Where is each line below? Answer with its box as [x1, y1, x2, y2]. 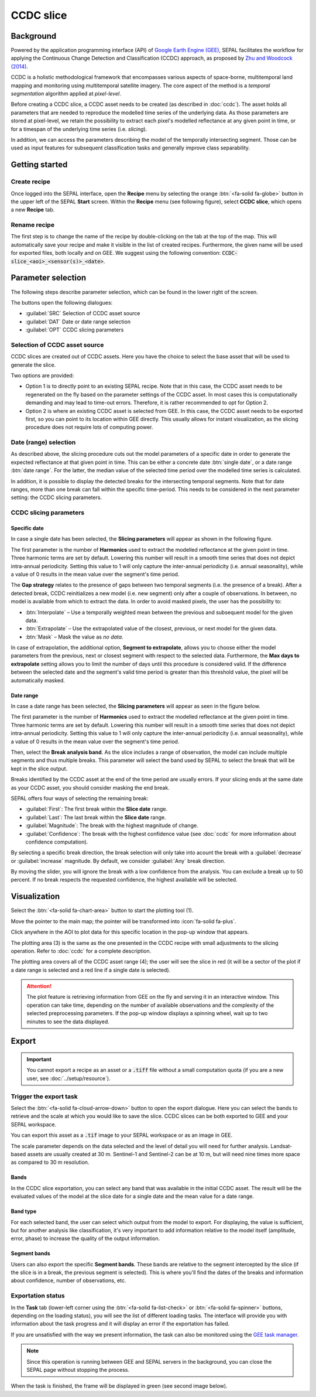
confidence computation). [25, 838, 88, 845]
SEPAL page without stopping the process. [26, 1366, 130, 1373]
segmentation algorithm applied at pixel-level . [11, 90, 121, 97]
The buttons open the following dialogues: [11, 299, 113, 306]
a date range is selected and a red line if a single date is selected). [11, 966, 171, 974]
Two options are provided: [11, 372, 74, 379]
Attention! [26, 983, 52, 990]
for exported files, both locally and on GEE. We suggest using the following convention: [11, 250, 221, 257]
